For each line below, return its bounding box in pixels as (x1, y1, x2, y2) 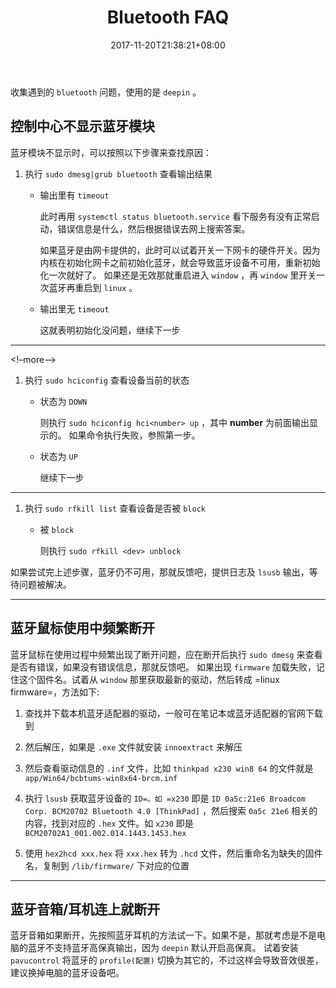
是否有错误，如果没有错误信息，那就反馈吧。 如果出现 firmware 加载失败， (10, 661, 317, 673)
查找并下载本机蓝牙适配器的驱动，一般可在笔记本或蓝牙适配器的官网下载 (24, 707, 323, 719)
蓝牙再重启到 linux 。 (48, 281, 138, 293)
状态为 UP (39, 450, 78, 462)
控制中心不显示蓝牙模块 (10, 118, 155, 135)
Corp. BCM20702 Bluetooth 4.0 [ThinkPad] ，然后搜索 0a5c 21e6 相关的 (24, 804, 318, 816)
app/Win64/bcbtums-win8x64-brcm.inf (24, 773, 178, 783)
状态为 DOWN (39, 395, 88, 407)
